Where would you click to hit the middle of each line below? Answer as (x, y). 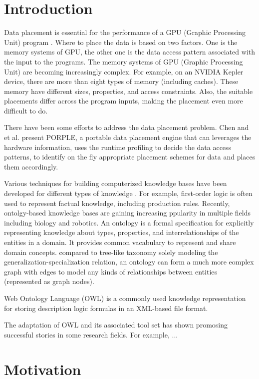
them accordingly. (31, 166)
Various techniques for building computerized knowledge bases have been (116, 183)
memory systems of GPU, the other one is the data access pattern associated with (130, 52)
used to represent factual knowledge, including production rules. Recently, (117, 203)
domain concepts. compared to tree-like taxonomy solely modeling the (111, 252)
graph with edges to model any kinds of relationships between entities (111, 271)
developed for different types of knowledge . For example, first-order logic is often (128, 193)
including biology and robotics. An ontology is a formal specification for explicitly (129, 222)
